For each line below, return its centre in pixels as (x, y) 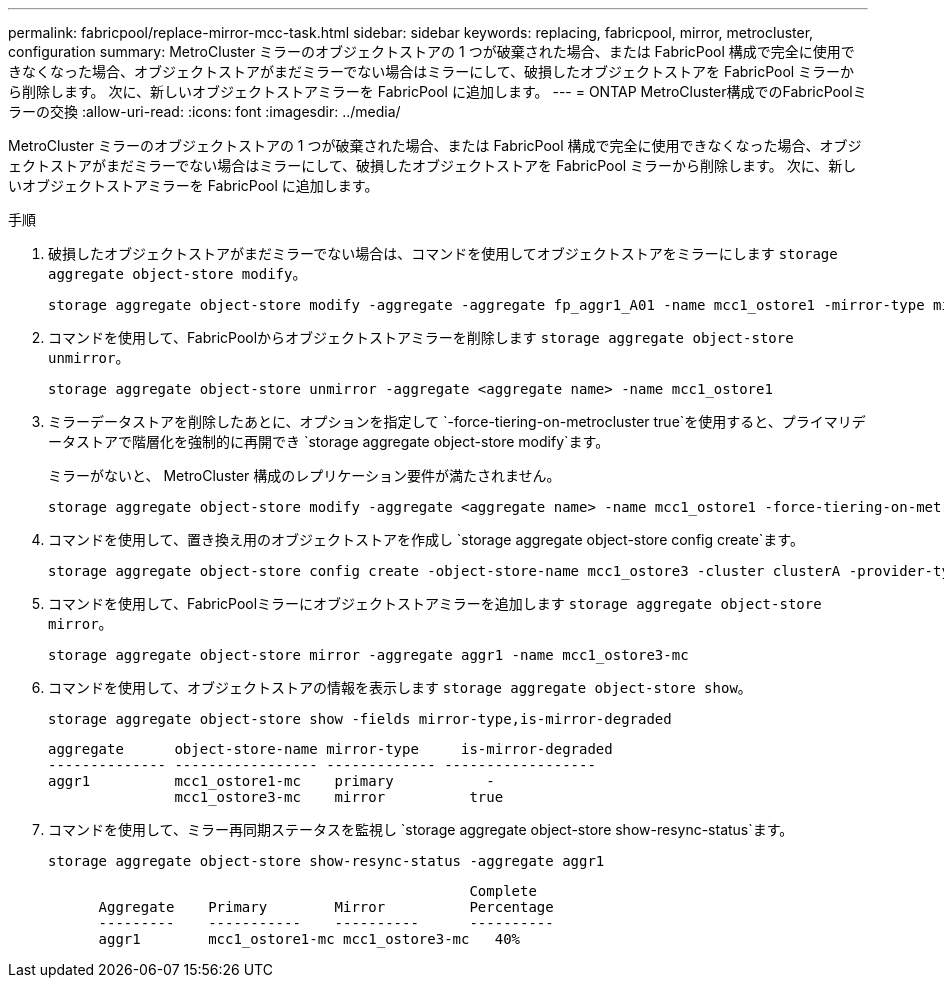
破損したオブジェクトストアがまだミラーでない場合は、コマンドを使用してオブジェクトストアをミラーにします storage (443, 253)
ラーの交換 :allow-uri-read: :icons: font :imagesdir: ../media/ (204, 111)
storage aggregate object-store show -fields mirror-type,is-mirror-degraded (360, 719)
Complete (503, 891)
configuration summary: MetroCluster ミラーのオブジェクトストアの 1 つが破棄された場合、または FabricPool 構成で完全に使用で (431, 51)
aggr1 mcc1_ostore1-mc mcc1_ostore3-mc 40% (309, 939)
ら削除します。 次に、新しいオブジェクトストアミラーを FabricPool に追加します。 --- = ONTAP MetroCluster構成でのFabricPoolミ (437, 91)
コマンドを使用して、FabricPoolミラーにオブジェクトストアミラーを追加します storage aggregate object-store (435, 603)
